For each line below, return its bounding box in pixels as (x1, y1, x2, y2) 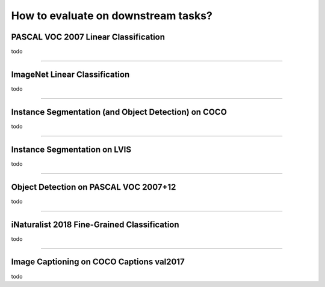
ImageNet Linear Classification (11, 69, 130, 79)
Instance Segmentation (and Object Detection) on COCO (11, 107, 227, 117)
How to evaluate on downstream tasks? (11, 9, 213, 22)
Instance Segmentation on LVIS (11, 144, 132, 154)
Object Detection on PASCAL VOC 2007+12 (11, 182, 176, 192)
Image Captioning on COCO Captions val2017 (11, 257, 185, 267)
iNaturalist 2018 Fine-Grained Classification (11, 219, 180, 229)
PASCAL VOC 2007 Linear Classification (11, 32, 166, 42)
